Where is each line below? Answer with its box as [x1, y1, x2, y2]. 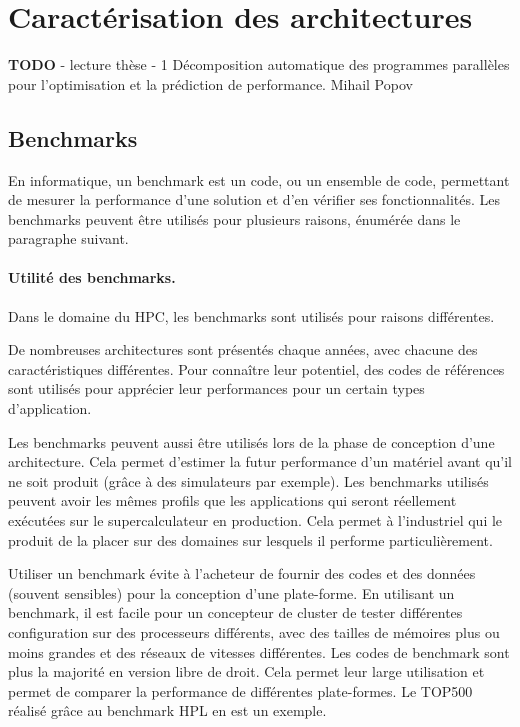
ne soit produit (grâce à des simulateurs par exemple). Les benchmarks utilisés [8, 470, 489, 491]
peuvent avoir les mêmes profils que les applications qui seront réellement [8, 490, 457, 511]
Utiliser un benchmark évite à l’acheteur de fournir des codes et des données [8, 563, 476, 584]
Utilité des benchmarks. [8, 267, 176, 288]
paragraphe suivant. [8, 228, 129, 249]
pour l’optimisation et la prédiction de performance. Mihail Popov [8, 73, 413, 94]
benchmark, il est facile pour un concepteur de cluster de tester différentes [8, 602, 463, 623]
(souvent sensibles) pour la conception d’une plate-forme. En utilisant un [8, 582, 455, 603]
